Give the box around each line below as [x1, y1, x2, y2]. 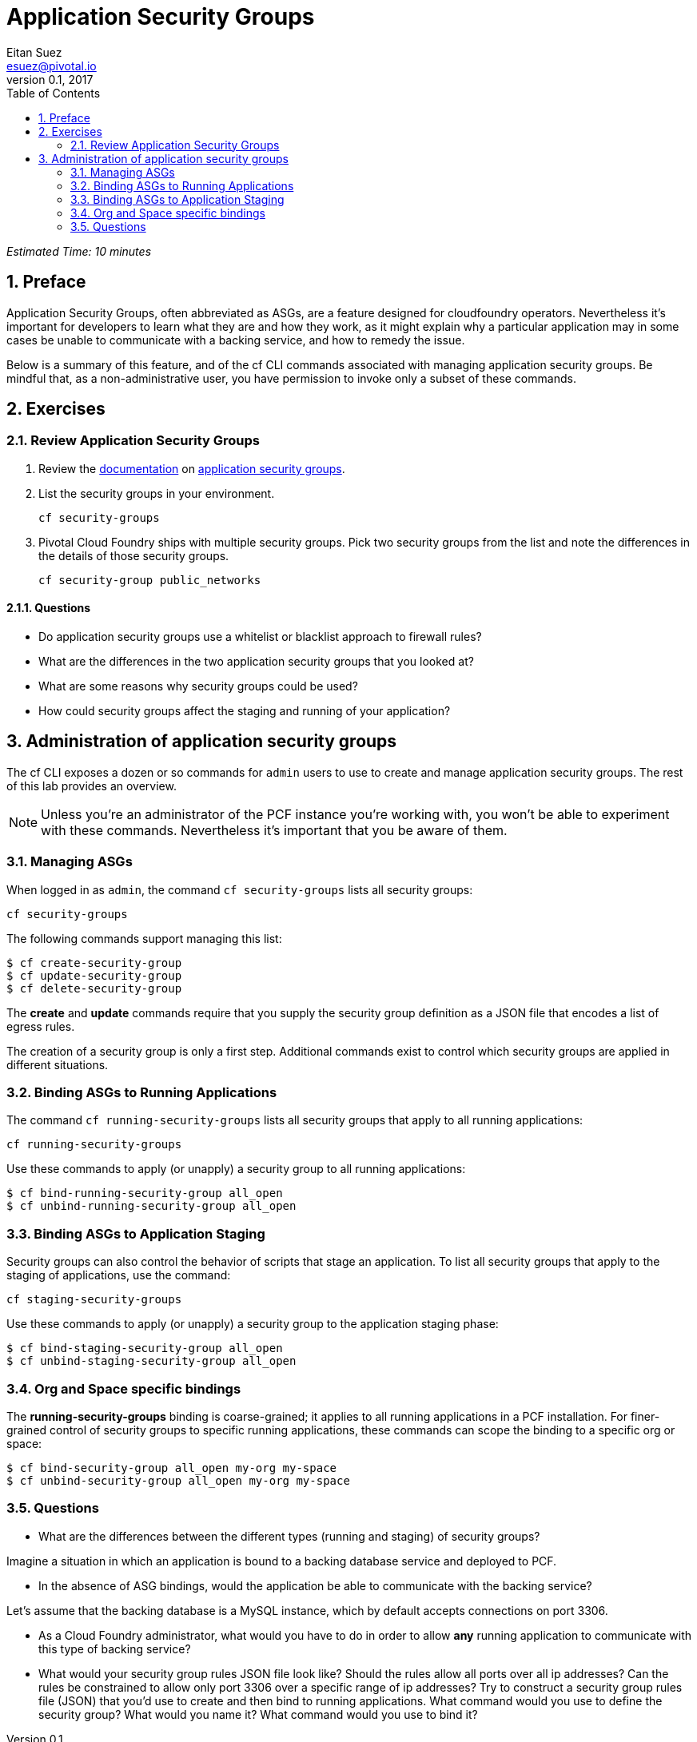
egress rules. [6, 1019, 75, 1033]
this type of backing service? [38, 1641, 191, 1656]
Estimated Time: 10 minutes [6, 244, 152, 258]
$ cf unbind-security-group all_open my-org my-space [6, 1474, 350, 1487]
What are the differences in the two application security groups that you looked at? [38, 654, 474, 669]
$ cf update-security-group [6, 968, 182, 982]
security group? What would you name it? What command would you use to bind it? [38, 1707, 478, 1721]
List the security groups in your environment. [38, 486, 275, 500]
